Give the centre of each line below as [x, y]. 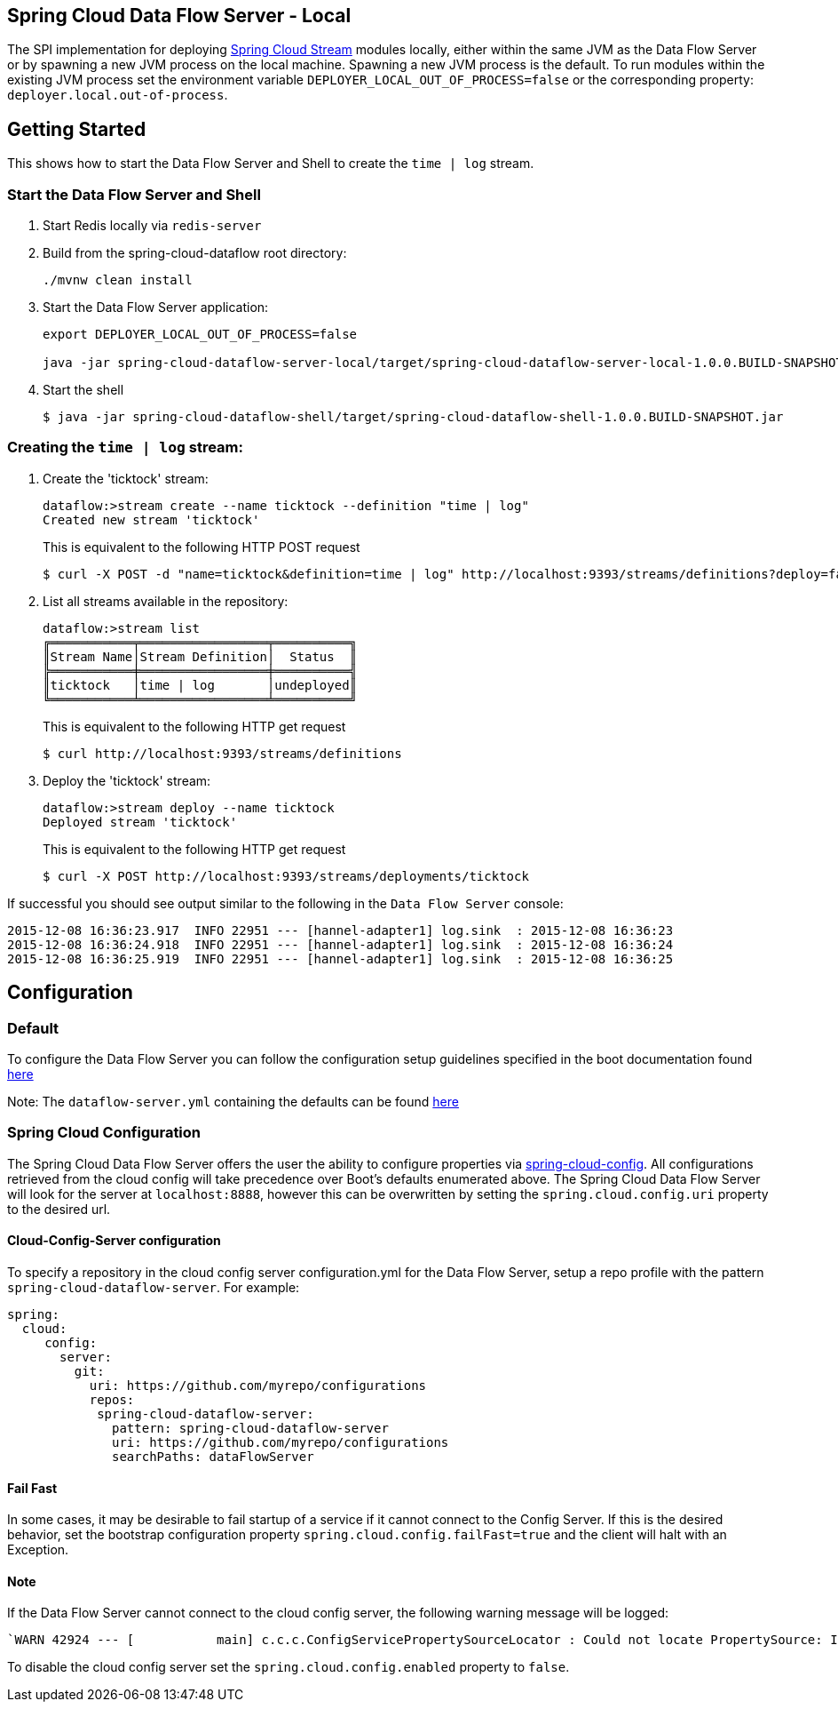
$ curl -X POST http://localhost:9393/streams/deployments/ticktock [286, 876]
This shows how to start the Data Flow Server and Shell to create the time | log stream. [271, 164]
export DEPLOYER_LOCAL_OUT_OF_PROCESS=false [200, 335]
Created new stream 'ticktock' [151, 519]
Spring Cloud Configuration [104, 1133]
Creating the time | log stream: [126, 447]
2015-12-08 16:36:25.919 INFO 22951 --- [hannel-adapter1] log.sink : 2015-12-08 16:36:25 [340, 958]
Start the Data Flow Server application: [156, 307]
